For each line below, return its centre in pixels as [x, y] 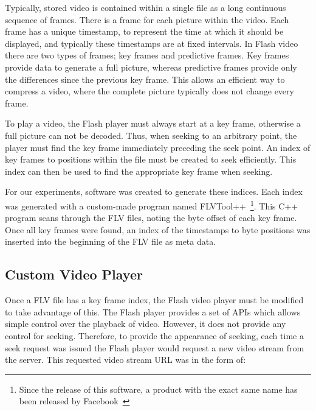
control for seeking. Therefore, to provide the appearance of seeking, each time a [154, 335]
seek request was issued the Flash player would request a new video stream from [155, 347]
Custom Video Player [74, 274]
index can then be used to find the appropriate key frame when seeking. [139, 171]
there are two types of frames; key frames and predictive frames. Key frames [147, 55]
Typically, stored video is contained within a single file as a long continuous [146, 7]
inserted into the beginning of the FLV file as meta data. [111, 241]
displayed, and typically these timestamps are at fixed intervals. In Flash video [152, 43]
